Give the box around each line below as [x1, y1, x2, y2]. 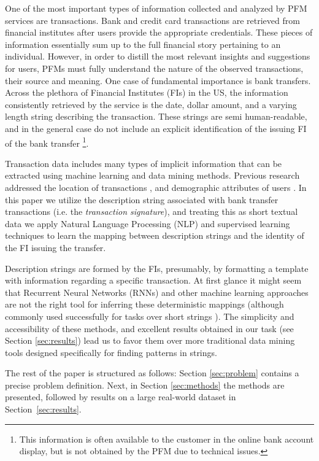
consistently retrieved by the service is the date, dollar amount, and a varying [5, 98, 297, 110]
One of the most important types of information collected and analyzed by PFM [5, 2, 307, 14]
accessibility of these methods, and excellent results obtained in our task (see [5, 322, 294, 335]
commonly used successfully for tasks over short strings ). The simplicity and [5, 309, 294, 322]
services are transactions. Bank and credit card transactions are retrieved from [5, 14, 300, 26]
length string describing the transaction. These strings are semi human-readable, [5, 110, 307, 123]
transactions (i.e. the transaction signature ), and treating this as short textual [5, 205, 298, 218]
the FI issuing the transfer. [5, 241, 106, 254]
